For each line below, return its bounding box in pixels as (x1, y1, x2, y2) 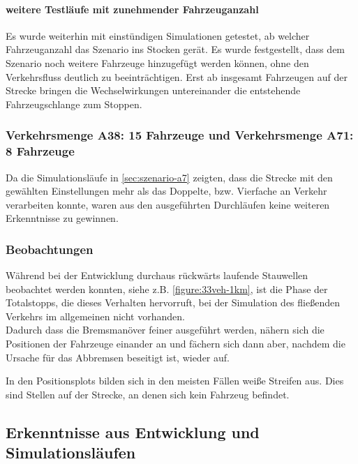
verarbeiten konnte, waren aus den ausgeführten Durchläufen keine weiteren (6, 197, 330, 211)
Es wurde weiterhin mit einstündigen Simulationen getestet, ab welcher (6, 28, 310, 43)
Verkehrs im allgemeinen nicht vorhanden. (6, 308, 185, 323)
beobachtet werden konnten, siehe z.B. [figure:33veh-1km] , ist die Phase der (6, 281, 328, 296)
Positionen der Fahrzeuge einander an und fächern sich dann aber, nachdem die (6, 336, 345, 351)
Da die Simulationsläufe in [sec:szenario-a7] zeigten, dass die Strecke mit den (6, 170, 333, 184)
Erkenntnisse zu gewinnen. (6, 211, 119, 225)
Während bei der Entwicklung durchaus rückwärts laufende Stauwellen (6, 268, 308, 283)
